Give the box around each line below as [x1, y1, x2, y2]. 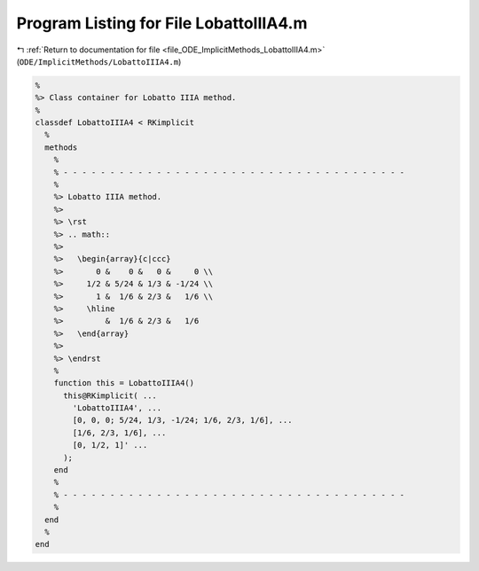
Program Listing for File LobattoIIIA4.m [16, 13, 308, 33]
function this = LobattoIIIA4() [53, 378, 195, 388]
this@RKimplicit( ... [63, 390, 157, 401]
